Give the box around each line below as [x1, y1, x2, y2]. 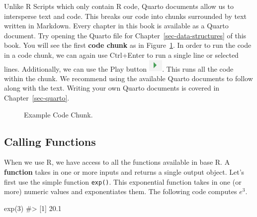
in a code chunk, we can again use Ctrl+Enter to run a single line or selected [4, 49, 239, 60]
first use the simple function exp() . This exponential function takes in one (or [4, 176, 242, 187]
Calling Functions [4, 133, 96, 149]
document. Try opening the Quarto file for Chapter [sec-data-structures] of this [4, 30, 247, 40]
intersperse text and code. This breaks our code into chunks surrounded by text [4, 10, 247, 21]
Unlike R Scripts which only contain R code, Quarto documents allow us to [4, 1, 234, 11]
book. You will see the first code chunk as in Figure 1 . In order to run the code [4, 40, 252, 50]
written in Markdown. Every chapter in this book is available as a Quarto [4, 20, 229, 31]
